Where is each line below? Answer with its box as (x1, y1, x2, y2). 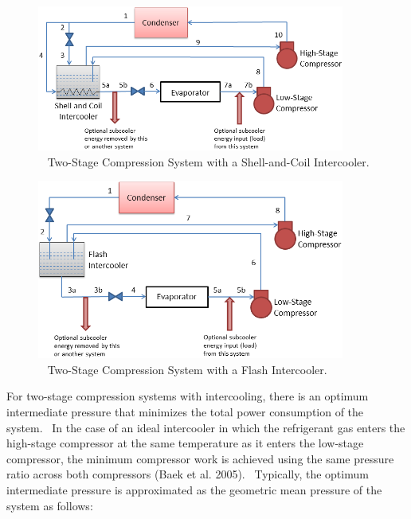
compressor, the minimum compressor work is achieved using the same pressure (6, 450, 394, 466)
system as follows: (6, 497, 93, 513)
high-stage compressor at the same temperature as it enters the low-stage (6, 435, 364, 451)
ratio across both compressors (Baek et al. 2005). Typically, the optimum (6, 466, 369, 482)
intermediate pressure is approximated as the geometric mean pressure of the (6, 481, 382, 498)
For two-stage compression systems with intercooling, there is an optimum (6, 388, 369, 404)
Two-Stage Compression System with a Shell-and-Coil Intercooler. (47, 153, 370, 170)
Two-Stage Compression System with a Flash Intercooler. (47, 361, 327, 377)
